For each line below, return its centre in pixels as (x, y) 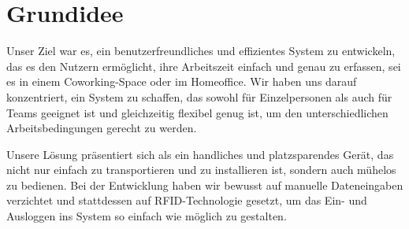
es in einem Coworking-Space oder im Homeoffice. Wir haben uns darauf (182, 81)
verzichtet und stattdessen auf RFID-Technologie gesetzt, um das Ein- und (187, 200)
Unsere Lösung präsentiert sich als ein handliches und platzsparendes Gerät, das (200, 154)
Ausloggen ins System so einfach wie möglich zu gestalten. (147, 216)
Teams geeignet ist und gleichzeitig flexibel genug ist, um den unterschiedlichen (197, 112)
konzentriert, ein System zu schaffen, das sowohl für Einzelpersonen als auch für (199, 96)
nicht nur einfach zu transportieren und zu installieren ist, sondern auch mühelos (201, 170)
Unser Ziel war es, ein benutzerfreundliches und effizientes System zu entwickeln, (201, 51)
